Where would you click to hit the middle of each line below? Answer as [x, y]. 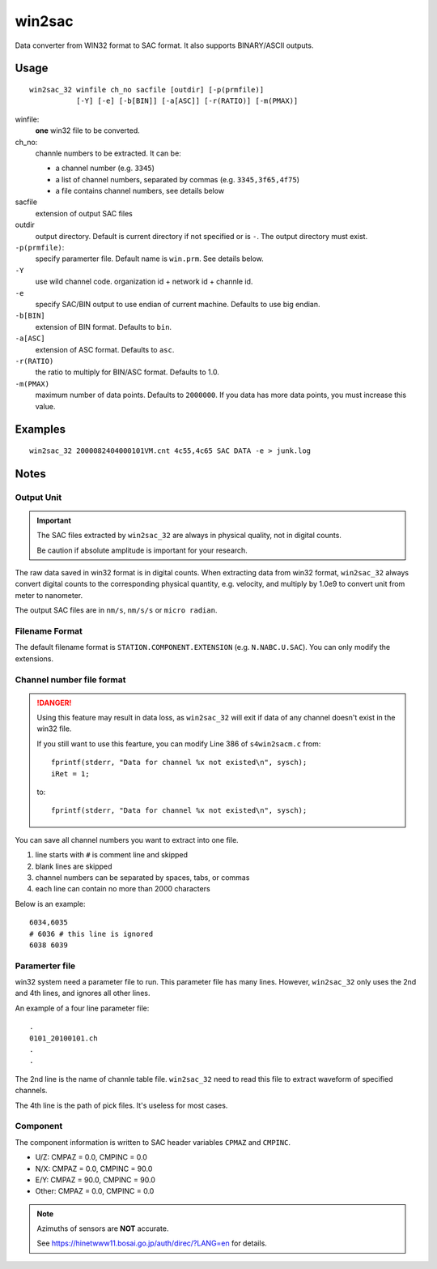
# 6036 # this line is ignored [91, 934]
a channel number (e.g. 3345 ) [105, 168]
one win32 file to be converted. [88, 130]
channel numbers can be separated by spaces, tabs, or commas [142, 878]
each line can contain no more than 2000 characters [123, 889]
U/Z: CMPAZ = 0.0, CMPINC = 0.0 [91, 1157]
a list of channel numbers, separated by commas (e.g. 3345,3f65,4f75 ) [177, 179]
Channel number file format [70, 679]
